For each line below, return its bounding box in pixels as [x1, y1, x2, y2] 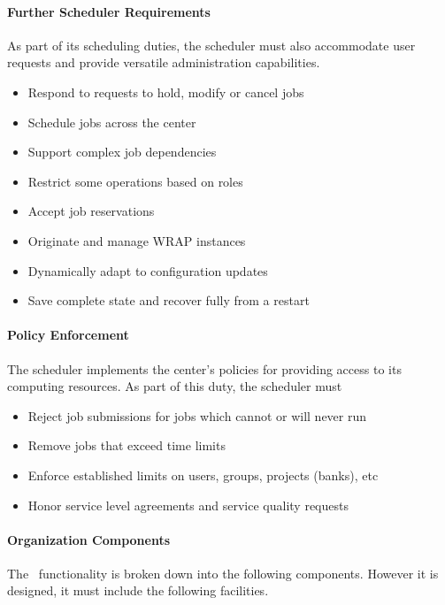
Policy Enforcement [7, 325, 129, 344]
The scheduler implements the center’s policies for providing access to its [7, 359, 402, 378]
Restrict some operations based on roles [27, 172, 243, 190]
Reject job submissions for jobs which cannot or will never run [27, 406, 367, 425]
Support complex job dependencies [27, 142, 217, 161]
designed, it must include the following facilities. [7, 581, 269, 600]
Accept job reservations [27, 202, 155, 220]
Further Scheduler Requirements [7, 2, 211, 20]
